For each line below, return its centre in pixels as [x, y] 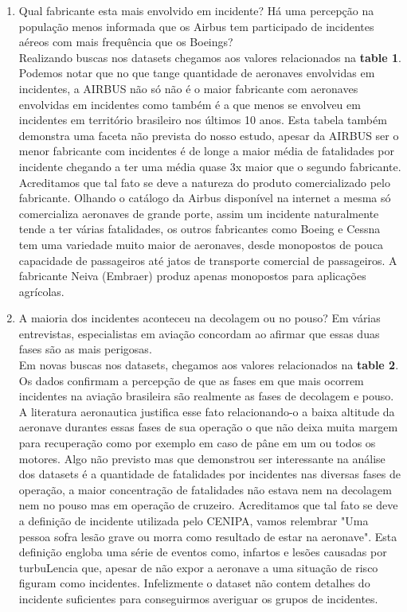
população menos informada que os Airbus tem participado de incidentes [196, 26]
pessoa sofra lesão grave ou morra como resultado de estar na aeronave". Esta [208, 536]
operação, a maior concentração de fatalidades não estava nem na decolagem [205, 489]
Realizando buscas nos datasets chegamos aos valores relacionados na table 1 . [210, 57]
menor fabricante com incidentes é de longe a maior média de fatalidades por [207, 151]
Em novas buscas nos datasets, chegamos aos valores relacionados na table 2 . [209, 365]
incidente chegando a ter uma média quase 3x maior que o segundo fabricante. [210, 166]
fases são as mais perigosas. [85, 349]
